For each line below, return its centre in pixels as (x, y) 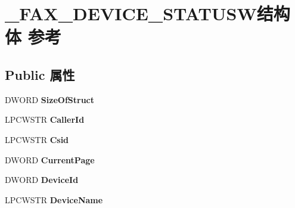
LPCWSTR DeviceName (54, 199)
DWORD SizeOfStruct (50, 99)
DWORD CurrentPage (50, 159)
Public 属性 (40, 74)
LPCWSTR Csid (37, 139)
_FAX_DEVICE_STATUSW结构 (147, 13)
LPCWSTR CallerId (45, 119)
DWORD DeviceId (42, 180)
